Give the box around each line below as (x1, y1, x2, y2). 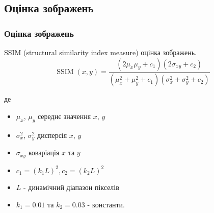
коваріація (28, 147, 60, 158)
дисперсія (37, 129, 67, 140)
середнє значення (37, 111, 91, 122)
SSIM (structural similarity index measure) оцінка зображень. (4, 47, 197, 57)
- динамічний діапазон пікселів (23, 182, 119, 193)
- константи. (87, 199, 125, 209)
